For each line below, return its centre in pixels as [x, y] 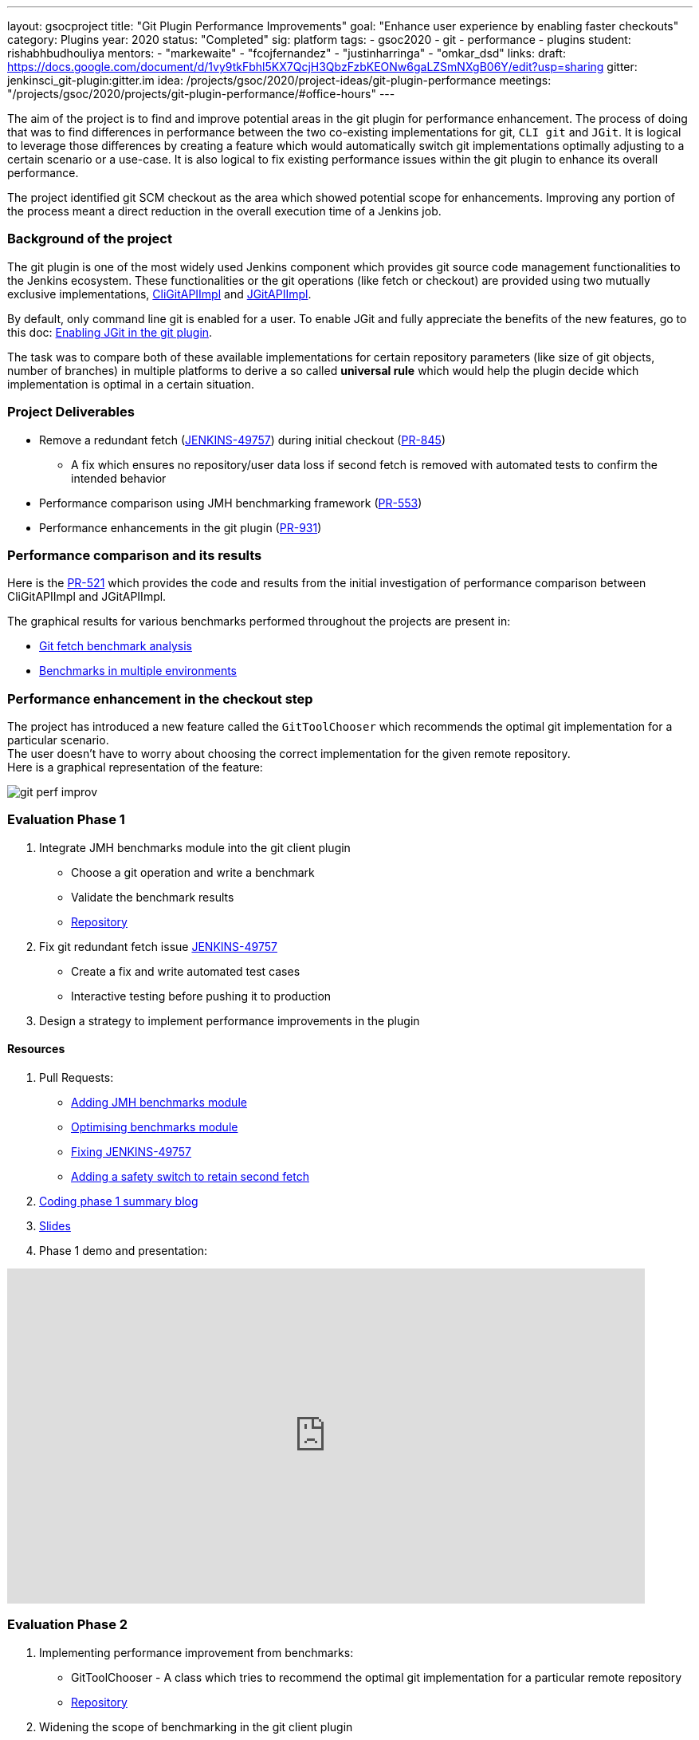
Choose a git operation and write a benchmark [193, 872]
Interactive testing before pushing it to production [201, 996]
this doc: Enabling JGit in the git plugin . [110, 332]
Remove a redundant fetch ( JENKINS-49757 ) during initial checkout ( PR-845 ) [242, 440]
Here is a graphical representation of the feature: [135, 767]
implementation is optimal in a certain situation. [131, 384]
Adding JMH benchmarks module [159, 1102]
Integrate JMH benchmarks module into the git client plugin [195, 847]
